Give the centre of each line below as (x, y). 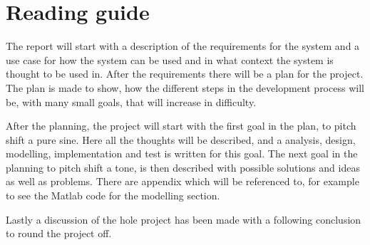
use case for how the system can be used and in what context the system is (170, 59)
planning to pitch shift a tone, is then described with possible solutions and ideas (183, 167)
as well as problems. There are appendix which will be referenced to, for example (183, 181)
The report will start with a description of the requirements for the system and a (183, 46)
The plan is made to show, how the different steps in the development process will (185, 87)
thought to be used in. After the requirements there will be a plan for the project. (185, 74)
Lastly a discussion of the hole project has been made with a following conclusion (184, 219)
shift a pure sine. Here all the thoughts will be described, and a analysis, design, (181, 139)
